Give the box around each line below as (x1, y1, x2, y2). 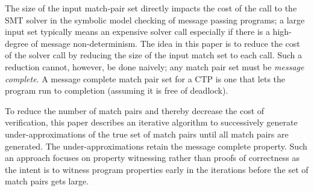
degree (5, 37, 28, 49)
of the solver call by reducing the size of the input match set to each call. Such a (5, 49, 302, 61)
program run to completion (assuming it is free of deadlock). (5, 84, 228, 97)
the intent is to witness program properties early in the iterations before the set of (5, 163, 309, 175)
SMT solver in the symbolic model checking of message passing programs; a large (5, 13, 305, 26)
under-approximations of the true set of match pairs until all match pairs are (5, 127, 289, 140)
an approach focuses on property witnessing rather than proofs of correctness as (5, 151, 300, 164)
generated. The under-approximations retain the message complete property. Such (5, 139, 307, 152)
